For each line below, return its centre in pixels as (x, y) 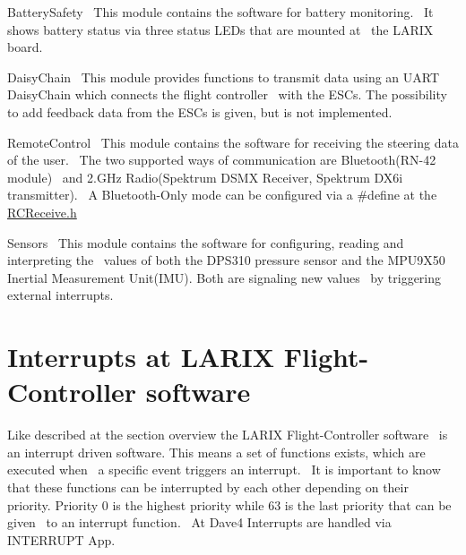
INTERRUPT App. (61, 539)
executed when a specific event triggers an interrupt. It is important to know (224, 470)
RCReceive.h (42, 212)
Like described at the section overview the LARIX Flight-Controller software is (228, 435)
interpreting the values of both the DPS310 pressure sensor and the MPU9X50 (226, 260)
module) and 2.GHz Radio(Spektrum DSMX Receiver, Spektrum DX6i (205, 177)
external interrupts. (60, 295)
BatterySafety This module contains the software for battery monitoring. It (220, 12)
